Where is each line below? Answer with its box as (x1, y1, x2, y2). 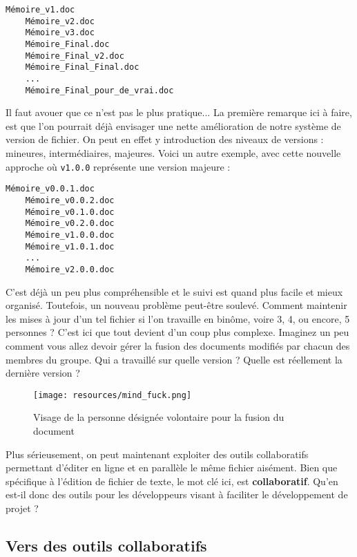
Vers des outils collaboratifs (6, 534, 207, 556)
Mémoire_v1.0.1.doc (25, 241, 115, 252)
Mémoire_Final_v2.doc (25, 50, 124, 61)
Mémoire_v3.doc (25, 28, 95, 38)
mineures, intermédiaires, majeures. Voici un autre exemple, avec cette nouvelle (6, 146, 341, 160)
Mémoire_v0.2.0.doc (25, 218, 115, 229)
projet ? (6, 500, 39, 515)
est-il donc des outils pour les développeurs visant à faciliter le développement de (6, 487, 348, 502)
